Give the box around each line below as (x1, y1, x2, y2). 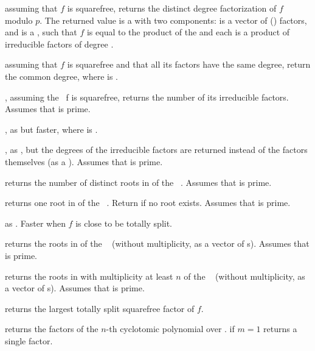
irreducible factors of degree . (5, 37, 114, 50)
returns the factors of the (5, 322, 99, 335)
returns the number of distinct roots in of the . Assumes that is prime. (5, 175, 272, 188)
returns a (263, 322, 297, 335)
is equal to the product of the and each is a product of (86, 26, 290, 38)
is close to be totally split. (75, 216, 173, 229)
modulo (5, 13, 33, 26)
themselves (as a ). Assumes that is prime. (5, 155, 163, 168)
